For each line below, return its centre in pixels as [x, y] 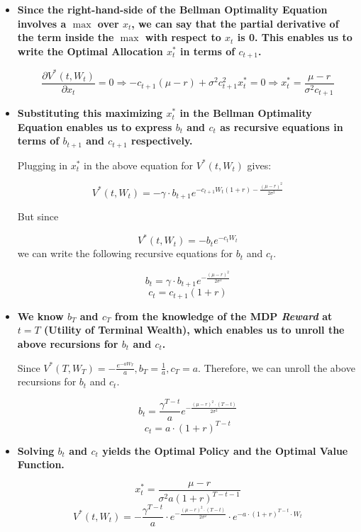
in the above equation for [139, 165]
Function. [41, 464]
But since [38, 216]
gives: [259, 165]
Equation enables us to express [95, 126]
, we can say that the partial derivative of [235, 23]
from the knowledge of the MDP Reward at [223, 316]
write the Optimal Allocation [90, 51]
